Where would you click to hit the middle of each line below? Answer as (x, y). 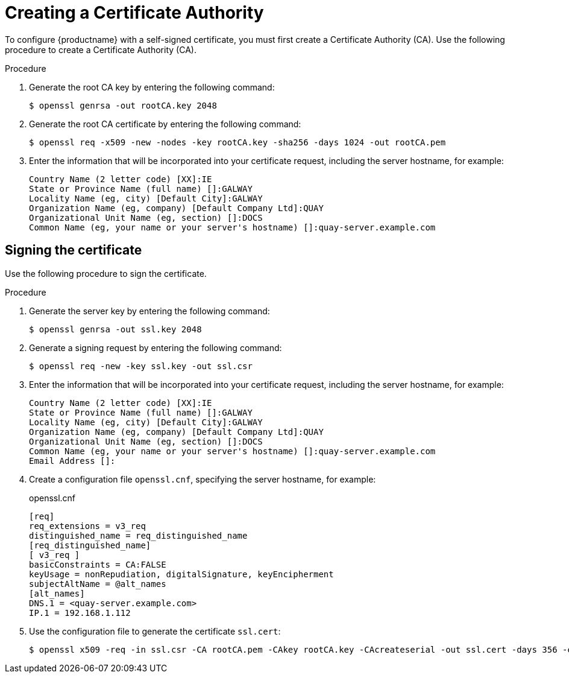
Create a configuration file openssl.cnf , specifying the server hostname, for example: (203, 479)
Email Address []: (72, 461)
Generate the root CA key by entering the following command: (152, 87)
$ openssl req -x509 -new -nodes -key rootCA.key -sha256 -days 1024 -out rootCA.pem (237, 142)
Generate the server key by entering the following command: (149, 311)
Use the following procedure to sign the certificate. (106, 273)
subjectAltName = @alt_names (98, 584)
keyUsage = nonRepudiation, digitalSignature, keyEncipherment (181, 574)
